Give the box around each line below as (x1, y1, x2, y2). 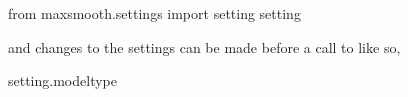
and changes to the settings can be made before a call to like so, (8, 36, 401, 57)
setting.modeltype (8, 70, 117, 91)
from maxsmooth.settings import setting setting (8, 3, 301, 23)
